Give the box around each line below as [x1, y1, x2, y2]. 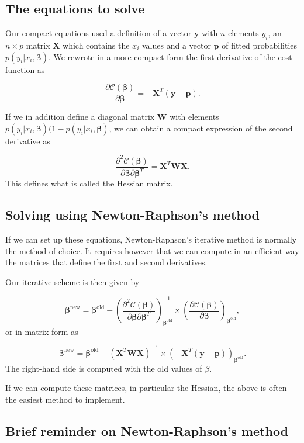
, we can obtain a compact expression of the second [109, 122, 293, 134]
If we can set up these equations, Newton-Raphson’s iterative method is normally [5, 233, 297, 245]
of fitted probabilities [222, 39, 298, 51]
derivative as [5, 134, 50, 147]
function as [5, 63, 45, 75]
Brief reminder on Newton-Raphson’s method [5, 421, 289, 439]
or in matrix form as [5, 325, 78, 337]
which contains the [63, 39, 130, 51]
